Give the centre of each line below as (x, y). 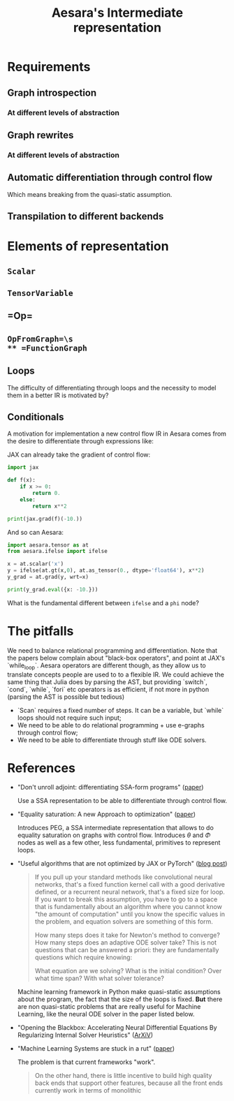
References (41, 768)
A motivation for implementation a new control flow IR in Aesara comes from (117, 434)
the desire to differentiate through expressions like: (80, 441)
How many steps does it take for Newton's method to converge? (127, 935)
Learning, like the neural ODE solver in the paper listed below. (106, 1014)
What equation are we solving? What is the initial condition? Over (128, 971)
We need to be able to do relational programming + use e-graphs (111, 725)
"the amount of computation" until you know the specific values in (130, 914)
